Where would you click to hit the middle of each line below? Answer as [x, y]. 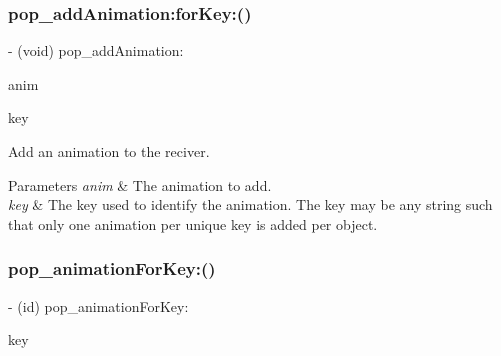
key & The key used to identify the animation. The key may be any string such [250, 204]
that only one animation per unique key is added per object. [193, 223]
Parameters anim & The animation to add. [140, 184]
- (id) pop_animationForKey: [98, 305]
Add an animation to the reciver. [109, 151]
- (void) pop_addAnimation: [96, 50]
